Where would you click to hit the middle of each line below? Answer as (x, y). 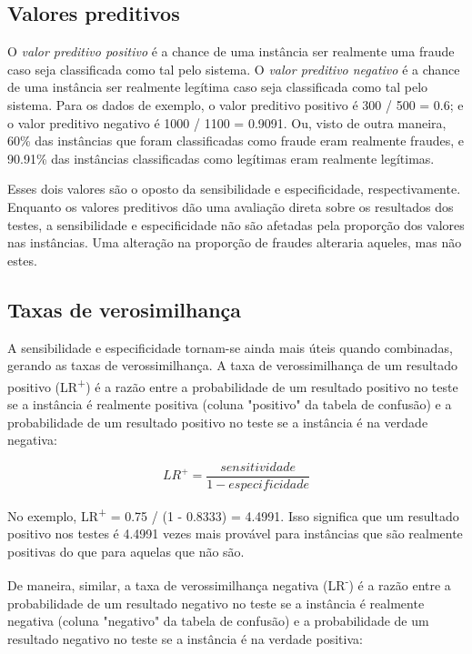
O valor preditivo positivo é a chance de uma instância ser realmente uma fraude (231, 51)
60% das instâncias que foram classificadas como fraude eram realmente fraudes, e (236, 141)
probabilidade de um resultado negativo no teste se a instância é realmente (216, 603)
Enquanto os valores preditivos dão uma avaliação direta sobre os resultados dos (231, 206)
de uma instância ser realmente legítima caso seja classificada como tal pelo (218, 87)
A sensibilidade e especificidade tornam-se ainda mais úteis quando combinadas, (230, 347)
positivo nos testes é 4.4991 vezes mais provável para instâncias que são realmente (235, 533)
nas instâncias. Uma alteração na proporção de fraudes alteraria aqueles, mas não (235, 242)
